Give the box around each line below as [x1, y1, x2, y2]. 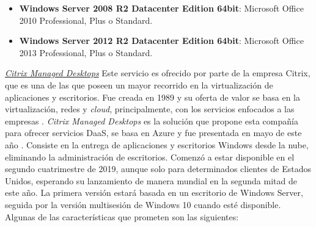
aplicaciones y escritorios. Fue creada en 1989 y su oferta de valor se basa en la [5, 90, 301, 103]
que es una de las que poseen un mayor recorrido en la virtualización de [5, 78, 273, 91]
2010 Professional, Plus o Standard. [19, 13, 153, 26]
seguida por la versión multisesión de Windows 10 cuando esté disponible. [5, 198, 281, 211]
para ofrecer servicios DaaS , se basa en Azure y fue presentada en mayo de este [5, 126, 302, 139]
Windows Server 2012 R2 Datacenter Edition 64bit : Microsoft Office [19, 34, 304, 47]
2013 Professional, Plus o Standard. [19, 46, 153, 59]
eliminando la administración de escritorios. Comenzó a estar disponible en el [5, 150, 295, 163]
